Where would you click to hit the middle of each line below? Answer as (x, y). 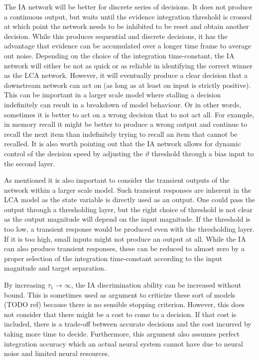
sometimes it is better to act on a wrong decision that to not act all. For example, (129, 114)
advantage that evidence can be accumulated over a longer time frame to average (128, 46)
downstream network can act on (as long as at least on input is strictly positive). (128, 85)
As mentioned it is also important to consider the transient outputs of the (117, 180)
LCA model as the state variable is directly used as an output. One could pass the (129, 199)
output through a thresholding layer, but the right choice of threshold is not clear (129, 209)
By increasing (25, 285)
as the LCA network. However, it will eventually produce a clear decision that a (126, 75)
